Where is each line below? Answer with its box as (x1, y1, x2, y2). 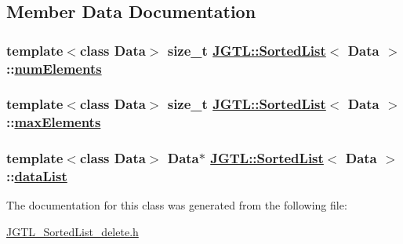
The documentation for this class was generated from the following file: (6, 197, 347, 213)
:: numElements (6, 58, 102, 78)
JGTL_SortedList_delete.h (6, 224, 139, 240)
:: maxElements (6, 112, 101, 132)
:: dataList (6, 166, 67, 186)
